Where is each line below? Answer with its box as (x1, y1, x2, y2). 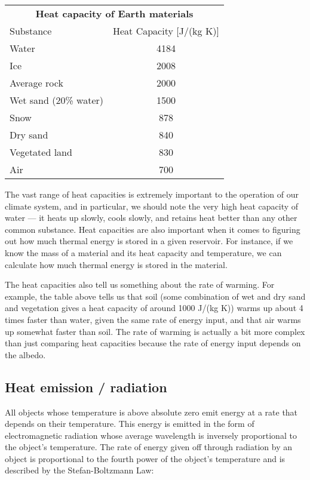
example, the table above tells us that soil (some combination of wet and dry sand (5, 290, 306, 302)
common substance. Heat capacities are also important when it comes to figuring (5, 223, 300, 235)
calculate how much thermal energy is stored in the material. (5, 258, 228, 270)
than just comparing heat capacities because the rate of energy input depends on (5, 337, 301, 349)
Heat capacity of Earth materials (35, 7, 194, 20)
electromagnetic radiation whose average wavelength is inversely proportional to (5, 429, 297, 441)
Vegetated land (10, 145, 72, 159)
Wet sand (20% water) (10, 93, 104, 107)
